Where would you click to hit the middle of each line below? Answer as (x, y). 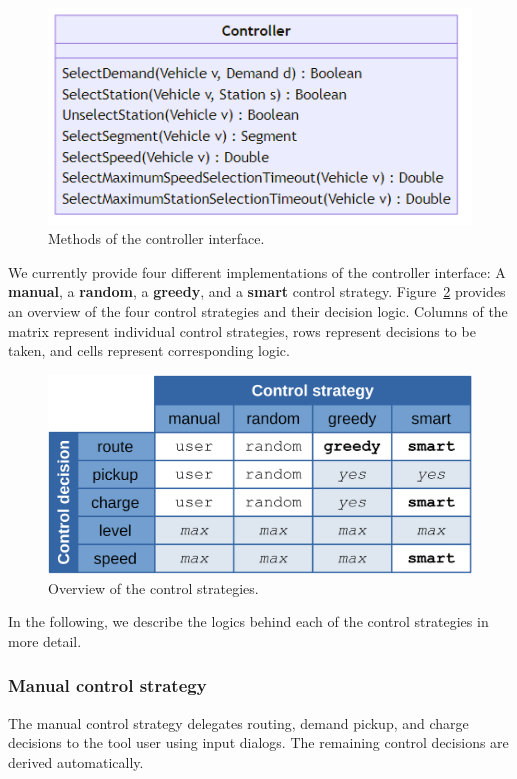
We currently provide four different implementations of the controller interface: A (257, 271)
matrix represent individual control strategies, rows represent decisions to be (242, 330)
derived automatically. (76, 761)
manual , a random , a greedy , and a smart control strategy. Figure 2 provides (257, 291)
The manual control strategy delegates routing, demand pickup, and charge (238, 722)
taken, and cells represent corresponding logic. (149, 350)
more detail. (45, 640)
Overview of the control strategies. (153, 587)
